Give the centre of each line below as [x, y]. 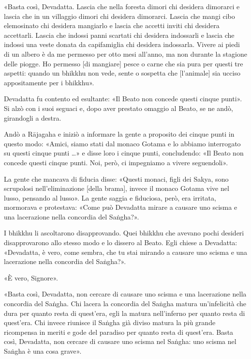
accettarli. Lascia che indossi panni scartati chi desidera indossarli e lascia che [119, 35]
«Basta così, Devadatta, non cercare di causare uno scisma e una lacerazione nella [125, 294]
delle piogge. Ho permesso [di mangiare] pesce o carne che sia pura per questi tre [124, 63]
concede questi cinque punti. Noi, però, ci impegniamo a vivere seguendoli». [116, 162]
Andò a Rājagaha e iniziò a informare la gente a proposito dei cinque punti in [119, 134]
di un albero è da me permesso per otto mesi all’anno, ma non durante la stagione [125, 54]
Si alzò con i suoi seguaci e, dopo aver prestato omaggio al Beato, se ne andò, [118, 108]
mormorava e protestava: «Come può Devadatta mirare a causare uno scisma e [121, 207]
